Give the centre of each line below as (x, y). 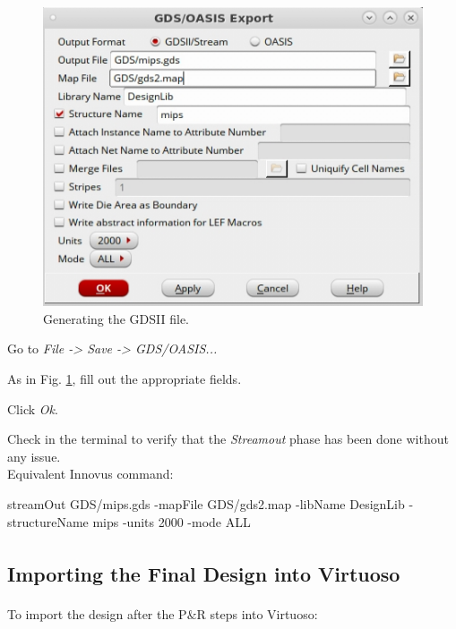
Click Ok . (33, 408)
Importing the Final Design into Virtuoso (204, 573)
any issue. (34, 456)
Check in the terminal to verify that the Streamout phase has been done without (228, 439)
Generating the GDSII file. (116, 318)
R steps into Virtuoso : (257, 613)
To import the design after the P (97, 613)
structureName (48, 521)
